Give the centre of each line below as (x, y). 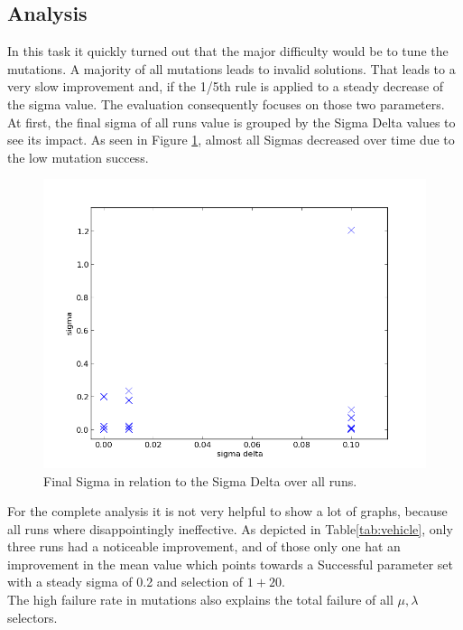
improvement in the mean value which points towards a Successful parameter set (230, 564)
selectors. (32, 617)
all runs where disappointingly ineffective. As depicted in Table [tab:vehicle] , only (230, 528)
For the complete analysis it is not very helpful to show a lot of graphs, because (227, 511)
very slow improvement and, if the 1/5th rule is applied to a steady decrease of (226, 86)
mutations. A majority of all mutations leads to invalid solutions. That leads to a (231, 68)
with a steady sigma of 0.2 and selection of (125, 582)
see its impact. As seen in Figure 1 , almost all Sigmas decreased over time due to (231, 140)
